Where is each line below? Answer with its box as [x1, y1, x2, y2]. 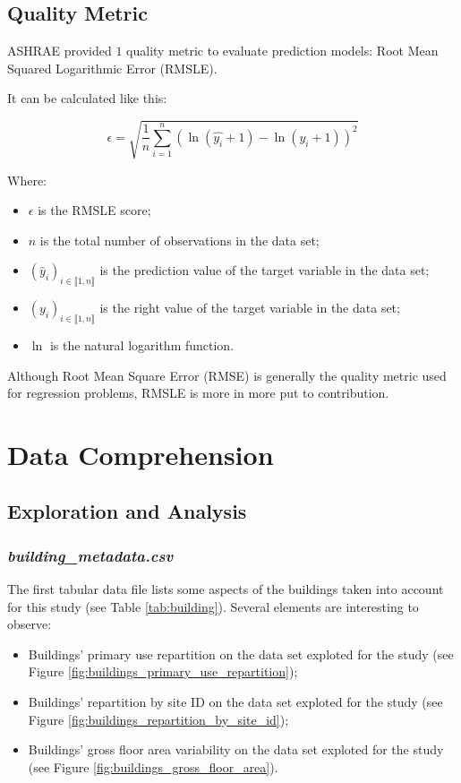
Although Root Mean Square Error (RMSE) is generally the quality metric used [7, 366, 447, 384]
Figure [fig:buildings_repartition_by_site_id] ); [28, 710, 289, 728]
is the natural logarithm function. [49, 335, 235, 354]
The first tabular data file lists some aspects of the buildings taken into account [7, 580, 444, 598]
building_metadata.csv [7, 544, 174, 566]
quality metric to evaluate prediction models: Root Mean [126, 41, 439, 60]
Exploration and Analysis [7, 497, 247, 525]
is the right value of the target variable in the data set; [99, 298, 400, 317]
